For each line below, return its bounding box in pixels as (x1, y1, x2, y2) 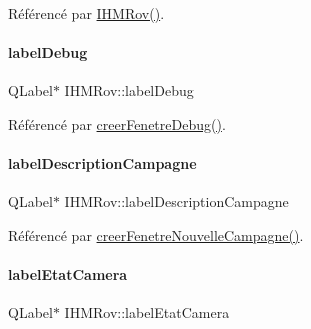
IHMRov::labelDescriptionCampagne (64, 191, 289, 212)
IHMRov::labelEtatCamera (64, 302, 230, 323)
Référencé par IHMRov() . (8, 3, 165, 23)
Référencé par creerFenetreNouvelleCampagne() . (8, 224, 304, 245)
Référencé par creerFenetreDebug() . (8, 113, 226, 134)
